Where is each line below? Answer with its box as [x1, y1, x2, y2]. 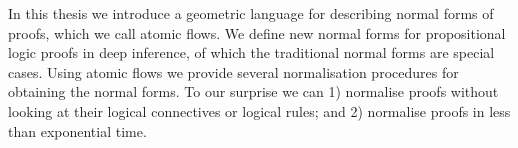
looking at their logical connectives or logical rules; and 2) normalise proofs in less [8, 100, 511, 121]
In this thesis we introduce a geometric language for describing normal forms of [8, 3, 494, 23]
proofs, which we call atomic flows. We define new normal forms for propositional [8, 22, 506, 43]
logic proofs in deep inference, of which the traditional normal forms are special [8, 42, 495, 63]
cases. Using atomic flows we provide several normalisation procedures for [8, 61, 459, 82]
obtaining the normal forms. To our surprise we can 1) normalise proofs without [8, 81, 499, 102]
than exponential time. [8, 120, 147, 141]
